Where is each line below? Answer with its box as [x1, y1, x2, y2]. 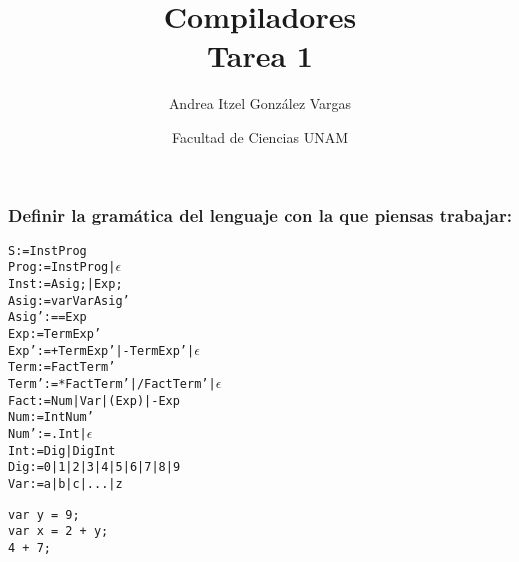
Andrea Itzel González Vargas [168, 93, 352, 114]
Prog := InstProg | [8, 260, 116, 275]
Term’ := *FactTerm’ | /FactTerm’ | [8, 377, 216, 392]
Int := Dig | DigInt [8, 443, 116, 458]
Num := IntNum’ [8, 410, 94, 425]
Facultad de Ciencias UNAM [171, 126, 349, 147]
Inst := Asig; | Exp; [8, 277, 123, 292]
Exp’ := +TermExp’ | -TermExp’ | [8, 343, 195, 358]
